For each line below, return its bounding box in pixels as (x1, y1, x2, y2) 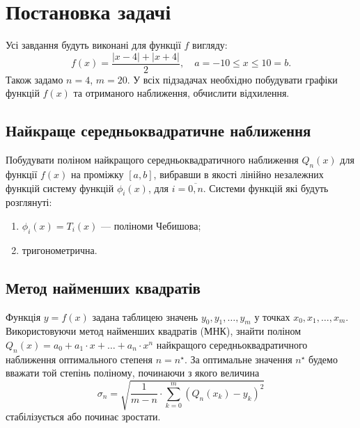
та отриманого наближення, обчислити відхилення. (73, 86, 290, 100)
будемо (308, 351, 338, 366)
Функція (6, 309, 41, 324)
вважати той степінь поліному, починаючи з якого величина (6, 365, 260, 380)
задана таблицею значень (92, 309, 198, 324)
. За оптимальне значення (184, 351, 292, 366)
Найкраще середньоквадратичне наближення (6, 120, 311, 141)
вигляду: (192, 38, 228, 52)
